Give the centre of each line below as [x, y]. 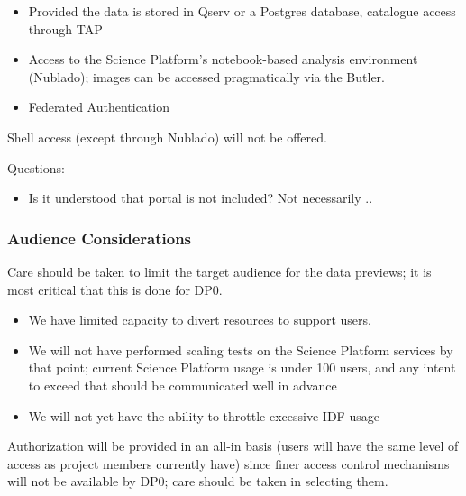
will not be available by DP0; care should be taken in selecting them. [198, 481]
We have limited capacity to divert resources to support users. [200, 320]
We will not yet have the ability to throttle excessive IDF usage [204, 415]
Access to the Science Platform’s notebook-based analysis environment [223, 59]
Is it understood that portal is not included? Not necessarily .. [201, 198]
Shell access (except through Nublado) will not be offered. [167, 137]
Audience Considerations [100, 238]
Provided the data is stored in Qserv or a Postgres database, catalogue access [242, 11]
